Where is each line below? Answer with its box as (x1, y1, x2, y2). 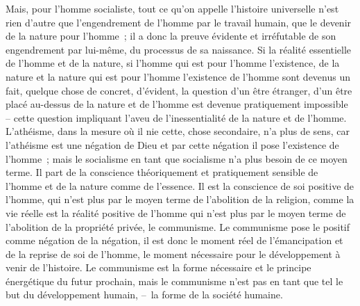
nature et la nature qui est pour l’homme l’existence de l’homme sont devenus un (6, 69, 351, 83)
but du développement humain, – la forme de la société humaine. (6, 287, 283, 302)
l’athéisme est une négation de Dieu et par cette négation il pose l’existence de (6, 137, 339, 152)
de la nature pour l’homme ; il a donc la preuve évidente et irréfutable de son (6, 29, 336, 43)
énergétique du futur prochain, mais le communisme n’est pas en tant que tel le (6, 273, 343, 288)
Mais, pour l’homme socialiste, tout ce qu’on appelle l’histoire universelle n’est (6, 1, 339, 15)
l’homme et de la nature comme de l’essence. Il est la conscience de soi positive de (6, 178, 354, 193)
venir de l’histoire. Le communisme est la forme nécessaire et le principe (6, 260, 311, 275)
